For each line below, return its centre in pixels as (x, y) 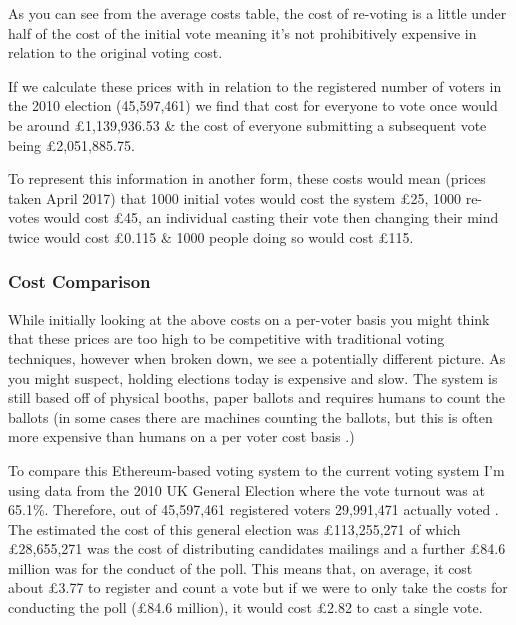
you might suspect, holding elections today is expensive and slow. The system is (253, 377)
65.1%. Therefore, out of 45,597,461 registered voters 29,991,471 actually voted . (253, 509)
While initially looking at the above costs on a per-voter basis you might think (249, 318)
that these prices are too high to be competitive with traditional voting (226, 338)
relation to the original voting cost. (115, 52)
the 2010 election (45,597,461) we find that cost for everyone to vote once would (253, 105)
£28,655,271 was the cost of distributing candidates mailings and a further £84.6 (257, 548)
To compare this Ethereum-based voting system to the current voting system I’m (256, 469)
